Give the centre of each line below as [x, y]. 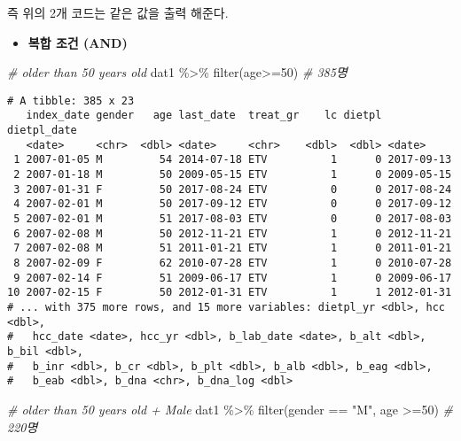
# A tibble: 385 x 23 [71, 101]
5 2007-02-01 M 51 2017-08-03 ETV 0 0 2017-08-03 [233, 219]
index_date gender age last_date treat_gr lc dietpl [204, 116]
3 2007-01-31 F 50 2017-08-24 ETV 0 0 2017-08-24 [233, 189]
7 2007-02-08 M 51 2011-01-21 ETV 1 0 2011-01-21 [233, 248]
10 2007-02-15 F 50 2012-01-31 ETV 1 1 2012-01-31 [230, 293]
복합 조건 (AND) [78, 42]
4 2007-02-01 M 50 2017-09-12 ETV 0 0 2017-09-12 [233, 204]
